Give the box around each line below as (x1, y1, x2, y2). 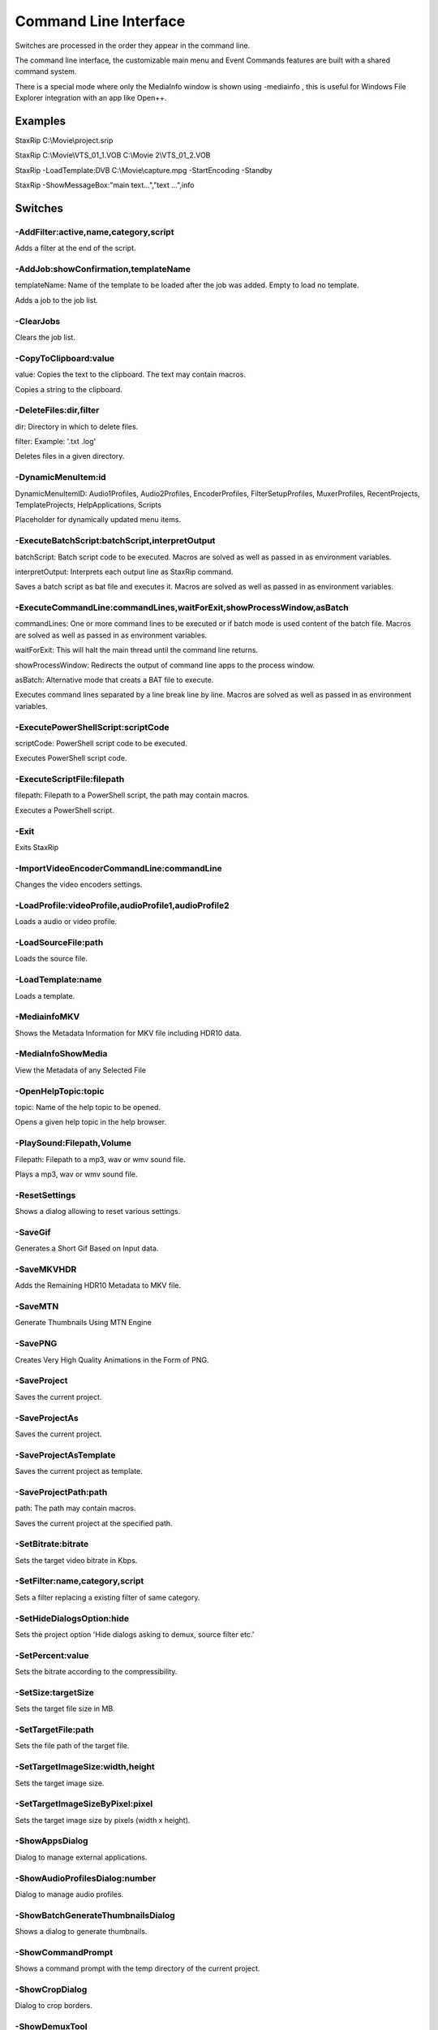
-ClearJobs (15, 315, 61, 326)
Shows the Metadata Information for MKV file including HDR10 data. (15, 1028, 242, 1038)
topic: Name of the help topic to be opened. (15, 1102, 161, 1112)
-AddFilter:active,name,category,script (15, 226, 174, 237)
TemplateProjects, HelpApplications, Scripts (15, 500, 162, 509)
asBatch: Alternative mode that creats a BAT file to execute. (15, 675, 214, 685)
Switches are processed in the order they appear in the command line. (15, 41, 251, 50)
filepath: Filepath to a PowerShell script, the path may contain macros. (15, 790, 250, 800)
